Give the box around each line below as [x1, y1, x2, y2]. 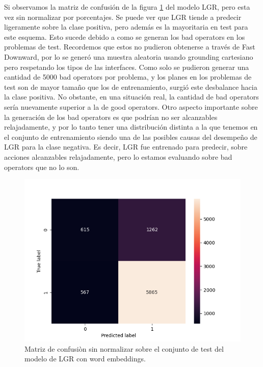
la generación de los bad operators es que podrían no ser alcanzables [4, 111, 218, 122]
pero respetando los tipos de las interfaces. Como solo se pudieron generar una [4, 61, 249, 72]
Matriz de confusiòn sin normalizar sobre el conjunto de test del [24, 343, 224, 354]
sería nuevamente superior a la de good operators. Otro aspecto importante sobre [4, 101, 258, 112]
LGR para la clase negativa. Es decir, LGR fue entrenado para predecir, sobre [4, 141, 248, 152]
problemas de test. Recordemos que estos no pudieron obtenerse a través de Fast [4, 41, 255, 52]
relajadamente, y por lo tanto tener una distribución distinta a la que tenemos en [4, 121, 258, 132]
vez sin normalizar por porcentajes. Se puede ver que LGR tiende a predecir [4, 11, 242, 22]
